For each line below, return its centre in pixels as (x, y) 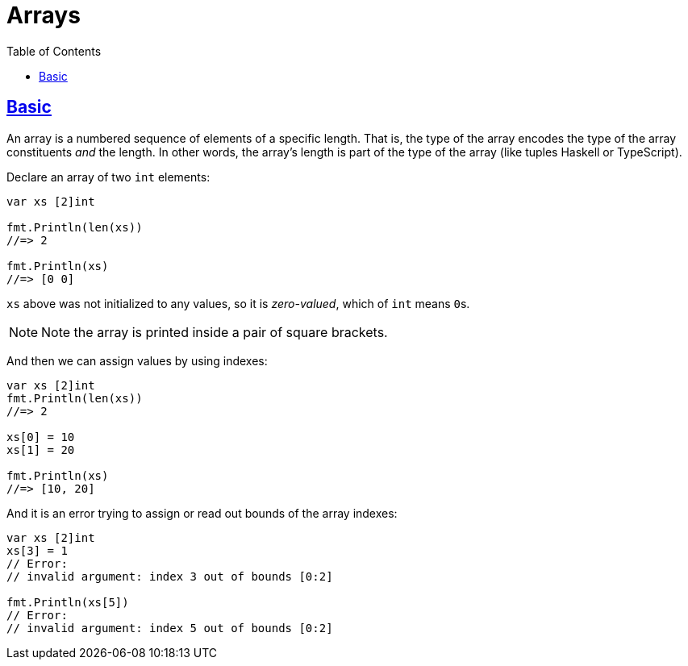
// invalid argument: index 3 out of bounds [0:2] (170, 576)
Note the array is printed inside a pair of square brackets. (215, 332)
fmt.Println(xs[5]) (68, 602)
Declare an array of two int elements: (108, 177)
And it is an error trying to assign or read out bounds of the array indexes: (202, 513)
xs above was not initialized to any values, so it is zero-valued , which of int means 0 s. (238, 303)
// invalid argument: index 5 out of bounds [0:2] (170, 628)
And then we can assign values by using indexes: (137, 360)
